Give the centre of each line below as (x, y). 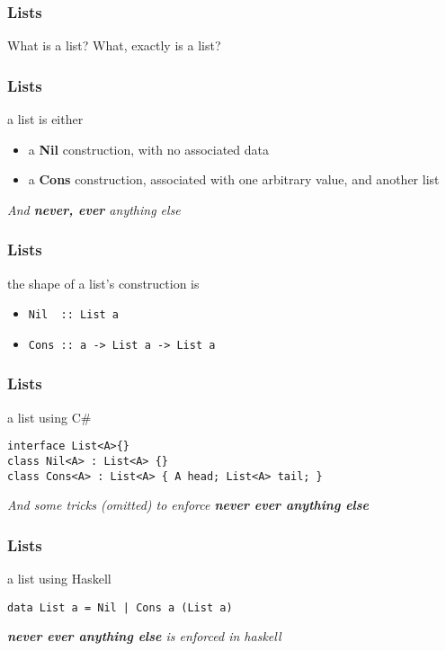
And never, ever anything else (94, 209)
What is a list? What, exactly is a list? (114, 45)
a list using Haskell (59, 579)
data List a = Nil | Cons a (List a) (120, 607)
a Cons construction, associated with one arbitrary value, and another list (234, 179)
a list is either (45, 119)
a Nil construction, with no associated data (149, 149)
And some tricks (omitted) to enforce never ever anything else (188, 505)
